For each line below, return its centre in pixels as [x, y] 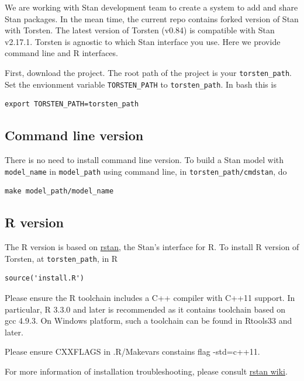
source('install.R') [45, 278]
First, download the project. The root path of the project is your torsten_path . [148, 72]
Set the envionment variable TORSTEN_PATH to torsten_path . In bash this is [141, 84]
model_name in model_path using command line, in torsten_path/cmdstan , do [146, 171]
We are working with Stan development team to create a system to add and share [151, 7]
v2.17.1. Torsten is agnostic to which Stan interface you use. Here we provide [143, 41]
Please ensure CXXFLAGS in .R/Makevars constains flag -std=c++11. [132, 351]
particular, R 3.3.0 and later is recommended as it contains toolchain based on [145, 309]
